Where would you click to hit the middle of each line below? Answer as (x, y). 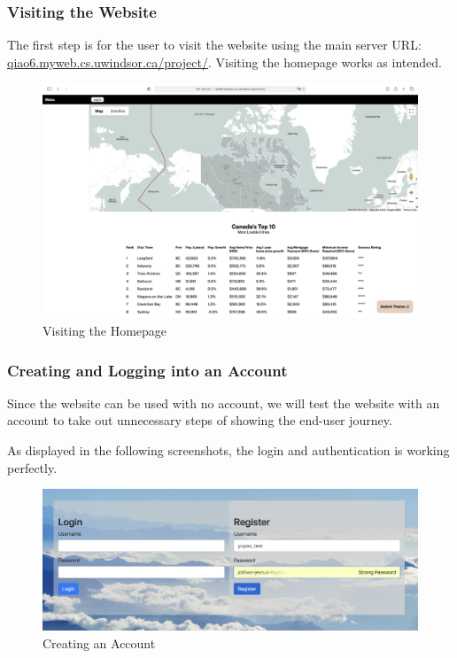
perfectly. (32, 467)
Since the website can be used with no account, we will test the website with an (224, 403)
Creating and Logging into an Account (147, 370)
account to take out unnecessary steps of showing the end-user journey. (200, 420)
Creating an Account (99, 643)
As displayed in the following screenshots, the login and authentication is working (228, 450)
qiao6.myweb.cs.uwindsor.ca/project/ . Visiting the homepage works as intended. (225, 62)
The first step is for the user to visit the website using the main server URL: (214, 45)
